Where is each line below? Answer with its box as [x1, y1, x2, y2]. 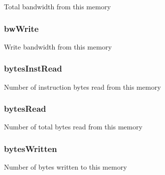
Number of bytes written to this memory [4, 162, 127, 172]
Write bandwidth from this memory [4, 41, 112, 51]
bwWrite [4, 22, 39, 34]
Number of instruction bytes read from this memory [4, 81, 161, 92]
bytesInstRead [4, 62, 62, 75]
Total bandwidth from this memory [4, 1, 111, 11]
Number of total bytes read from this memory [4, 122, 143, 132]
